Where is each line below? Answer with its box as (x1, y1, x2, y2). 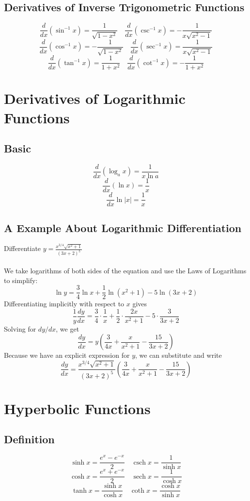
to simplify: (4, 275, 38, 285)
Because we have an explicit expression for (4, 350, 130, 360)
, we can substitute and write (135, 350, 222, 360)
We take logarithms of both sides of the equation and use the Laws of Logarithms (4, 265, 247, 275)
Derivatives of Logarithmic (4, 88, 186, 108)
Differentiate (4, 243, 41, 253)
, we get (56, 323, 79, 334)
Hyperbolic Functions (4, 398, 151, 418)
